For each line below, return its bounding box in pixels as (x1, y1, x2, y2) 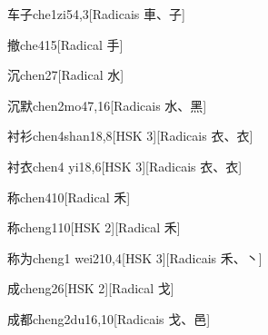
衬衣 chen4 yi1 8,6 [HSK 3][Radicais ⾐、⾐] (7, 156, 243, 175)
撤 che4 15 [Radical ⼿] (7, 34, 124, 54)
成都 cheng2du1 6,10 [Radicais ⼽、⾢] (7, 309, 211, 328)
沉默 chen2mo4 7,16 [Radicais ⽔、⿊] (7, 95, 207, 114)
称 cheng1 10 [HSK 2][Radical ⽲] (7, 218, 181, 237)
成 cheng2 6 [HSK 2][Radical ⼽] (7, 279, 174, 298)
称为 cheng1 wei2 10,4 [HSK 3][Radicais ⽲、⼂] (7, 248, 263, 267)
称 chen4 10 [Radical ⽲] (7, 187, 131, 206)
